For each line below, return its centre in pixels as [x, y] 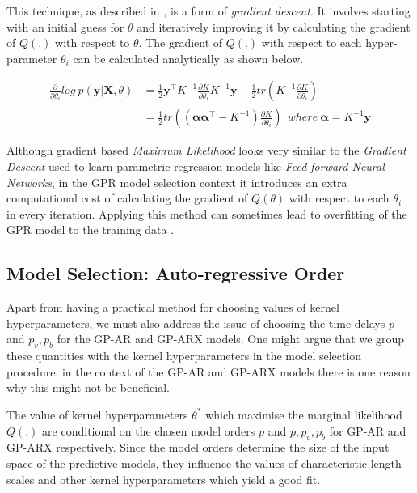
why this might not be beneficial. [88, 387]
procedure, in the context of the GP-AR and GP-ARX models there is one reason [208, 371]
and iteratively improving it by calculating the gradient [274, 26]
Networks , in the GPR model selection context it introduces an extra [177, 182]
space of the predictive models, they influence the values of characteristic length [204, 463]
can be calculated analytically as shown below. [188, 58]
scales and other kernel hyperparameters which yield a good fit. [164, 479]
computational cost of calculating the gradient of [127, 198]
